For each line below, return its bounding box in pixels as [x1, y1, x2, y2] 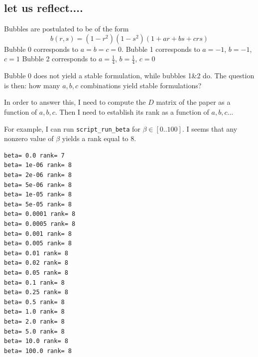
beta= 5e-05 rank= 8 [4, 200, 72, 208]
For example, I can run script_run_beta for [4, 123, 140, 134]
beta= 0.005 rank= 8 [4, 240, 72, 247]
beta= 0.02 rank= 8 [4, 259, 68, 267]
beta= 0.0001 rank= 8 [4, 210, 76, 218]
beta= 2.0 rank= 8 [4, 318, 65, 325]
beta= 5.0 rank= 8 [4, 328, 65, 335]
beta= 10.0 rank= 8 [4, 338, 68, 345]
